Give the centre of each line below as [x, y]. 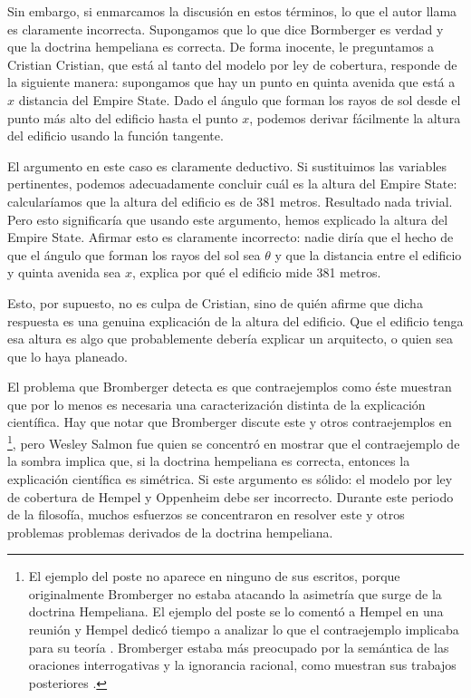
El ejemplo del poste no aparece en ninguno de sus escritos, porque [214, 576]
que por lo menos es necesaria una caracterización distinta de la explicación [216, 404]
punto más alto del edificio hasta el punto [123, 117]
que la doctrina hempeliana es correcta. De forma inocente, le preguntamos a [221, 47]
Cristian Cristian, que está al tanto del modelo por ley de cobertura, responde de [232, 64]
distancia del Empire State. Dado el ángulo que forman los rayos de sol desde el [240, 99]
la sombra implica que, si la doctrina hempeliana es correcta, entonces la [209, 461]
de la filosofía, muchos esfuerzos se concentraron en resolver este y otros [206, 514]
